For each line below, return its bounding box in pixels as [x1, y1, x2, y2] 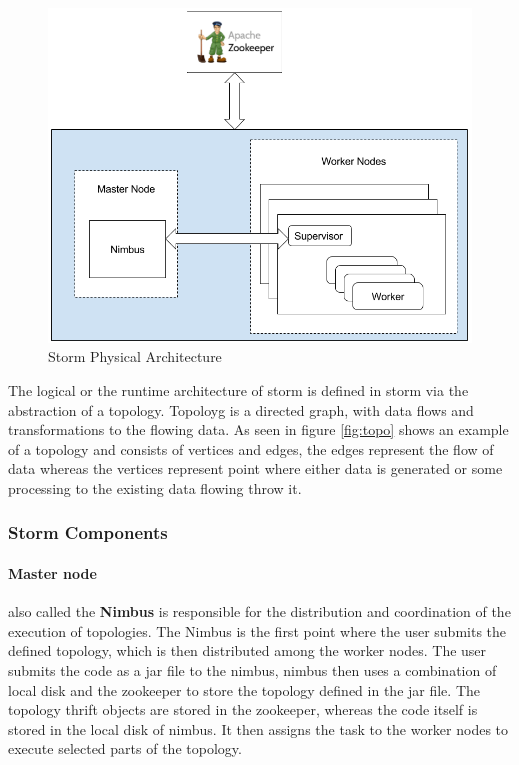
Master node [8, 562, 97, 583]
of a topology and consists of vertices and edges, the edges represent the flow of [8, 438, 494, 459]
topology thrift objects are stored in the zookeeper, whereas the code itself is [8, 699, 478, 720]
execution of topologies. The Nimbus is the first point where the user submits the [8, 620, 507, 641]
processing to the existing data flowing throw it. [8, 477, 302, 498]
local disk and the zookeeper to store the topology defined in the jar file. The [8, 679, 481, 700]
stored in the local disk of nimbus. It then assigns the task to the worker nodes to [8, 718, 509, 739]
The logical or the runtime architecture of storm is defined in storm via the [8, 379, 469, 400]
